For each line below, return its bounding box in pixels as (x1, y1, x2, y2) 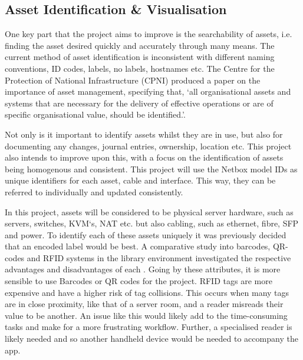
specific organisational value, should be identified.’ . (5, 108, 186, 121)
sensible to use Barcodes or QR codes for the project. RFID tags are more (5, 275, 272, 287)
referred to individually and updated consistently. (5, 185, 183, 198)
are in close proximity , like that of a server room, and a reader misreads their (5, 298, 284, 310)
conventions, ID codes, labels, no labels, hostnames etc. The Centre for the (5, 62, 275, 74)
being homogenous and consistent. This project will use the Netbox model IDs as (5, 162, 298, 175)
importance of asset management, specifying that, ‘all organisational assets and (5, 85, 291, 98)
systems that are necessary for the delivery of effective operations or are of (5, 96, 274, 109)
